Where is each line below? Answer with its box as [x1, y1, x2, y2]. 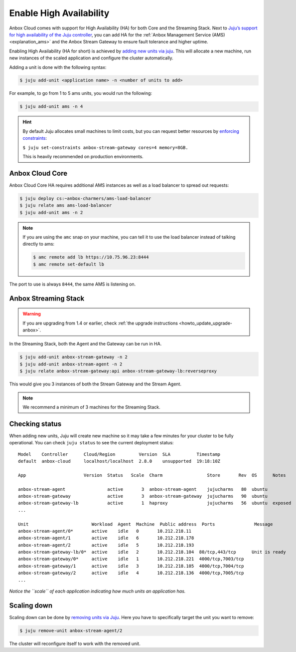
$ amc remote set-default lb [33, 261, 105, 267]
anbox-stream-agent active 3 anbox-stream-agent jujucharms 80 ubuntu [18, 486, 268, 492]
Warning [22, 311, 41, 317]
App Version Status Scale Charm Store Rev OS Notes [18, 472, 286, 478]
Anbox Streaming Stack [9, 294, 85, 303]
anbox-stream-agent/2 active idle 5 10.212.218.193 [18, 542, 194, 548]
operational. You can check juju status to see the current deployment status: [9, 440, 174, 446]
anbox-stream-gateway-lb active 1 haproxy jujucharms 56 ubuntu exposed [18, 500, 292, 506]
